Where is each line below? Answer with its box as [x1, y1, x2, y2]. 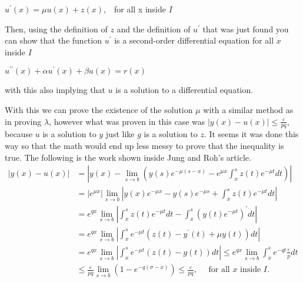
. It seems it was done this [204, 128, 299, 140]
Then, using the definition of [5, 22, 108, 35]
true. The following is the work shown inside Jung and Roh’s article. [5, 151, 251, 163]
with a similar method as [203, 104, 294, 116]
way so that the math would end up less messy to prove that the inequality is [5, 140, 284, 152]
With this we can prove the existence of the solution [5, 104, 193, 116]
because [5, 128, 33, 140]
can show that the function [5, 34, 102, 47]
